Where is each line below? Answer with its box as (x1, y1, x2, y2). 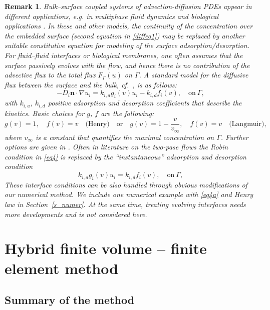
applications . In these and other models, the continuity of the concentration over (5, 20, 253, 31)
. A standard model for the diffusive (139, 69, 248, 80)
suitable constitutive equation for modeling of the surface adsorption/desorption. (5, 40, 249, 50)
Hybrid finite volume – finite (5, 238, 207, 258)
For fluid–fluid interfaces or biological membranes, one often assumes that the (5, 49, 243, 60)
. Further (220, 131, 248, 142)
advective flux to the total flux (5, 69, 96, 80)
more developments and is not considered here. (5, 208, 147, 219)
